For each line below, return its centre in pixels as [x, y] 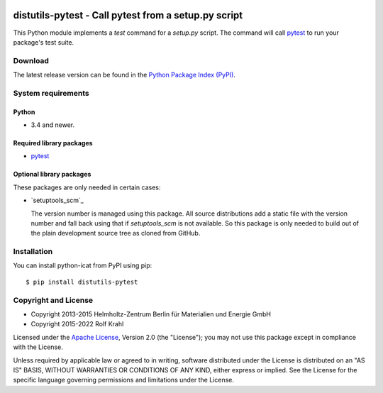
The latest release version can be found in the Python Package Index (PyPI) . [124, 75]
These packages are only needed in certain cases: [87, 187]
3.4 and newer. [52, 125]
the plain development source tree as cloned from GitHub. [116, 233]
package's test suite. [44, 42]
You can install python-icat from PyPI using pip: [83, 265]
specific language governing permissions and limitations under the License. [123, 380]
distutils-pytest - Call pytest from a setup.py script [128, 15]
